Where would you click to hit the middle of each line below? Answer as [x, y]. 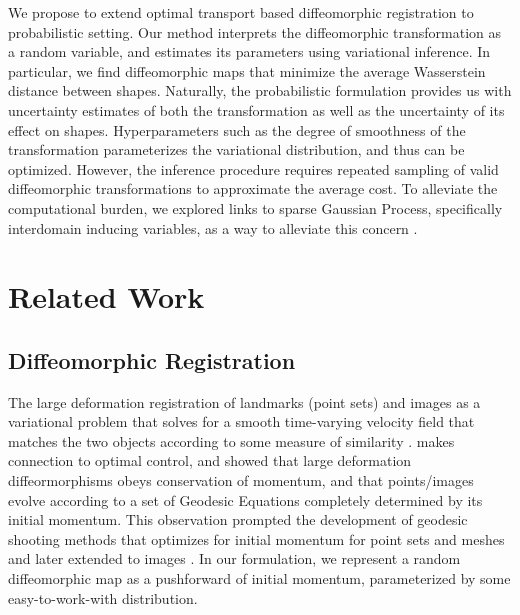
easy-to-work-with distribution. [103, 597]
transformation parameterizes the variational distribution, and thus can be [236, 149]
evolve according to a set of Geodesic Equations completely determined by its [245, 499]
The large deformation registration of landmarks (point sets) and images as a [244, 401]
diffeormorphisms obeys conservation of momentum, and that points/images [241, 480]
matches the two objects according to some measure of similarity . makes [231, 440]
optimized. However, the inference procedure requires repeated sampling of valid [253, 168]
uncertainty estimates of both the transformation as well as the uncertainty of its [256, 109]
